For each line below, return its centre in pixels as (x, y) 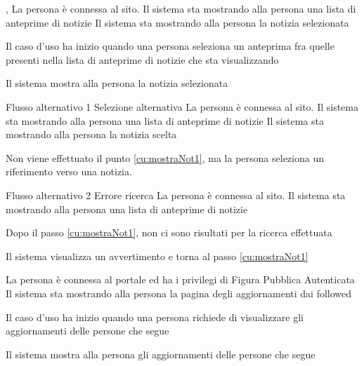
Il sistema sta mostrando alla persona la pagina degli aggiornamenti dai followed (179, 293)
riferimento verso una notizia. (69, 171)
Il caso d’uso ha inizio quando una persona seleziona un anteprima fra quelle (170, 46)
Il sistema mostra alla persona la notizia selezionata (117, 83)
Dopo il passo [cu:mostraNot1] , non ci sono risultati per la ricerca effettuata (169, 232)
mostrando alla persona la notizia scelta (91, 134)
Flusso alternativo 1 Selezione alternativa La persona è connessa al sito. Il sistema (182, 106)
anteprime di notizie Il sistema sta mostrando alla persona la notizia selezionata (177, 22)
